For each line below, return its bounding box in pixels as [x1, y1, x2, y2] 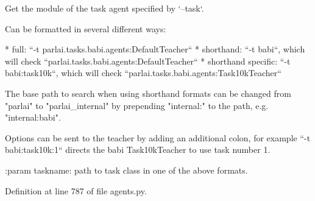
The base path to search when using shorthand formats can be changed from [5, 86, 291, 99]
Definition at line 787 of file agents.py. [5, 184, 147, 197]
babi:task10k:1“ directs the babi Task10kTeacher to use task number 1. [5, 143, 271, 156]
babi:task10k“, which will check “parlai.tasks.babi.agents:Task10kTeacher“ [5, 66, 281, 79]
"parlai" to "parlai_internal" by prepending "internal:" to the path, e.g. [5, 99, 269, 111]
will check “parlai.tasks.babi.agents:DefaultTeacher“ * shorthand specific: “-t [5, 54, 291, 67]
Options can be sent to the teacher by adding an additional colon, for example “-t [5, 131, 311, 144]
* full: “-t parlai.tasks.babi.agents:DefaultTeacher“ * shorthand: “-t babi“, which [5, 43, 305, 55]
